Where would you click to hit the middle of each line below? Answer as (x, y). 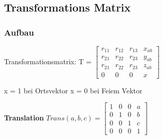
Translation (24, 117)
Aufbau (19, 32)
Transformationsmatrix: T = (48, 61)
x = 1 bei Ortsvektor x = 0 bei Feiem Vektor (73, 90)
